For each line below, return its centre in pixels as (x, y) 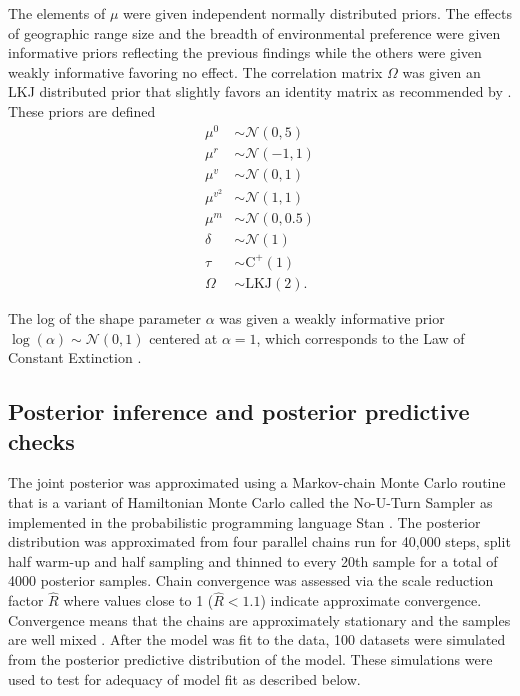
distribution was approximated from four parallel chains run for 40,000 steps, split (259, 541)
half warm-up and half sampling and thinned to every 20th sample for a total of (253, 560)
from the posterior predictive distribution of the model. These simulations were (250, 658)
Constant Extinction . (75, 357)
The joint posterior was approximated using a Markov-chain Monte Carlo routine (257, 482)
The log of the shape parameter (105, 318)
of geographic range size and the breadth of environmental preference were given (254, 32)
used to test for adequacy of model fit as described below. (184, 678)
